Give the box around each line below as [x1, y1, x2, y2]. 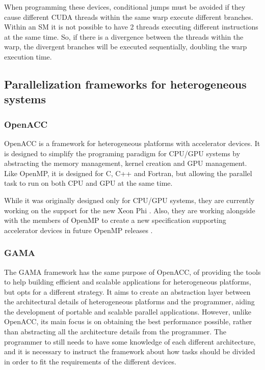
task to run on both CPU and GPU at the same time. [4, 178, 173, 188]
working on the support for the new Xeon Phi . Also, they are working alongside [4, 205, 255, 215]
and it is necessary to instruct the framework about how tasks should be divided [4, 346, 255, 357]
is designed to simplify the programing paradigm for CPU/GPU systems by [4, 148, 241, 158]
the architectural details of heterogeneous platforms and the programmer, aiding [4, 296, 255, 307]
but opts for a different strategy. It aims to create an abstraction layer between [4, 286, 251, 297]
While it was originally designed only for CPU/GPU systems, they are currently [4, 194, 255, 205]
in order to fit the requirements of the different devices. [4, 356, 176, 366]
